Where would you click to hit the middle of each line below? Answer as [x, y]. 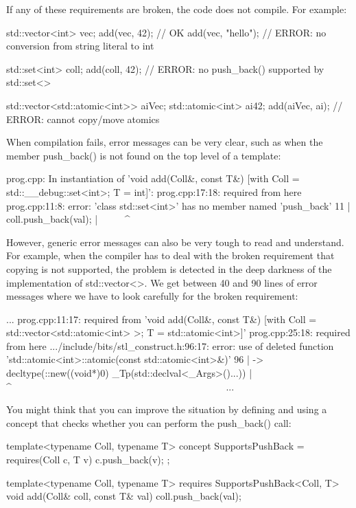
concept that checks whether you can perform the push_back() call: [149, 422]
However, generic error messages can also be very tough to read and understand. [175, 242]
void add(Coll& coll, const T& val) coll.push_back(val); [124, 496]
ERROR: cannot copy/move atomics [83, 119]
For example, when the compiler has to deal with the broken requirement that [170, 255]
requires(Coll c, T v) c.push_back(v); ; [88, 460]
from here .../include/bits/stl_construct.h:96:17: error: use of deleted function [170, 345]
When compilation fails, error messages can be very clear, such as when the [165, 142]
